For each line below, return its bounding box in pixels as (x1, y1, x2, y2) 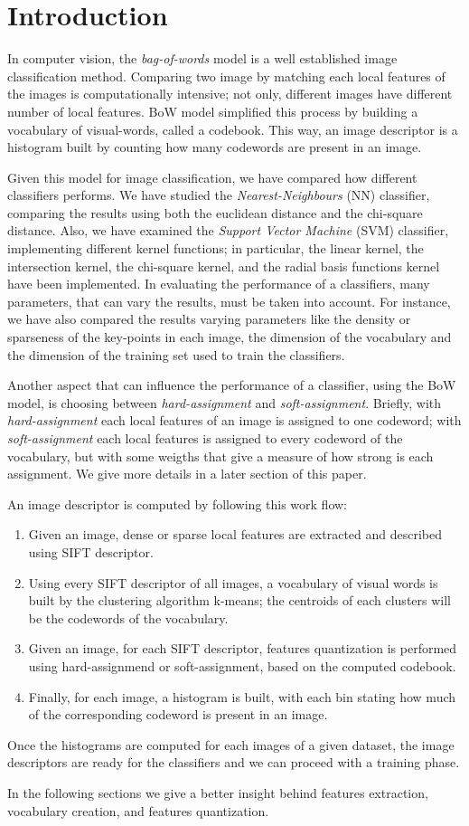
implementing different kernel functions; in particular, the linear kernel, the (7, 239, 424, 258)
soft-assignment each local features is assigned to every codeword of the (7, 429, 403, 447)
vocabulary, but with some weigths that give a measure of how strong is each (7, 446, 434, 465)
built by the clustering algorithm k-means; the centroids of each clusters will (28, 591, 451, 610)
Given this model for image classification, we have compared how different (7, 167, 417, 186)
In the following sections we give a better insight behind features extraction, (7, 783, 428, 802)
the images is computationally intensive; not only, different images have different (7, 84, 453, 103)
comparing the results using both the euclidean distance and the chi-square (7, 203, 423, 222)
